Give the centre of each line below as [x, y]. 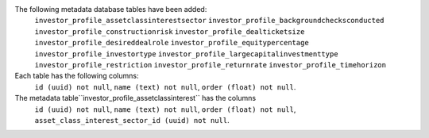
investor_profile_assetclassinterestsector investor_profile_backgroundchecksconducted [209, 21]
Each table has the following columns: [77, 76]
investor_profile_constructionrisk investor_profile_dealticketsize [170, 31]
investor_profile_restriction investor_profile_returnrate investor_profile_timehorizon [211, 65]
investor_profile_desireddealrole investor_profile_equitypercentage [172, 43]
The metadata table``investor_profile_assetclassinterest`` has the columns [135, 98]
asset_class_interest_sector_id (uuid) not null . [132, 120]
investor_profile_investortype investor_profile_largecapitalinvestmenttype [186, 54]
